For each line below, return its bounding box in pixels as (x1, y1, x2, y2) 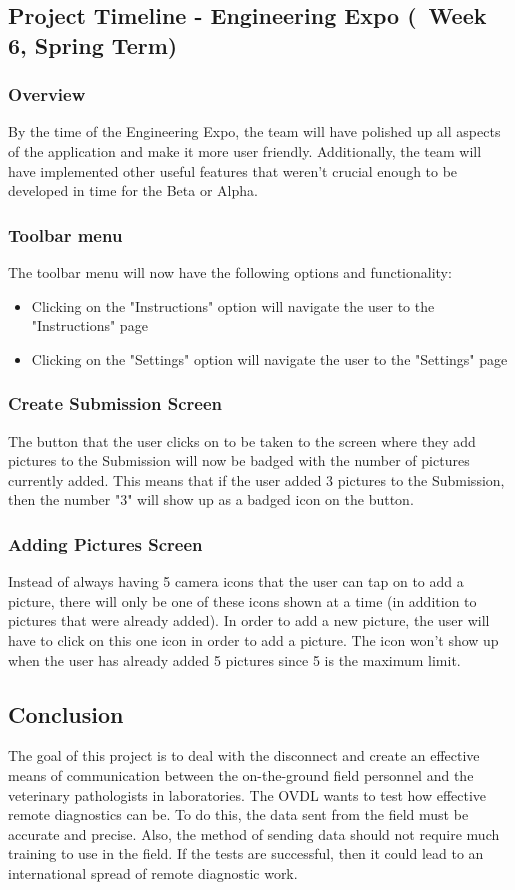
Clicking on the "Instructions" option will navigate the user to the (31, 295, 435, 316)
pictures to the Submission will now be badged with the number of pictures (8, 450, 470, 471)
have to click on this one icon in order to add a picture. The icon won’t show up (8, 629, 499, 650)
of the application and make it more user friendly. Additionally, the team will (8, 140, 482, 161)
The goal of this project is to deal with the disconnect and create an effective (8, 745, 480, 766)
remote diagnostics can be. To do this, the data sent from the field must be (8, 804, 469, 825)
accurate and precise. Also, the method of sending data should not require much (8, 823, 500, 844)
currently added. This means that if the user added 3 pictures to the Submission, (8, 469, 505, 490)
